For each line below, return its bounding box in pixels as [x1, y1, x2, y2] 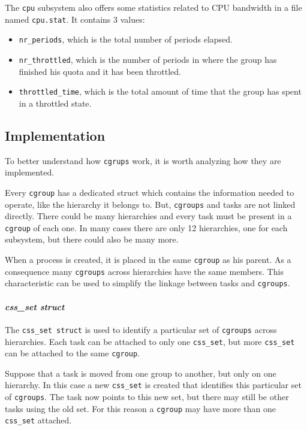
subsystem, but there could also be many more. [5, 233, 179, 246]
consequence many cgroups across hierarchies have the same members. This [5, 265, 284, 277]
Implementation [5, 126, 106, 144]
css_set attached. [5, 414, 72, 426]
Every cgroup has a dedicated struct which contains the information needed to [5, 186, 294, 198]
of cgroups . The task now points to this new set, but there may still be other [5, 390, 289, 403]
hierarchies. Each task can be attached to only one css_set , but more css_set [5, 335, 295, 347]
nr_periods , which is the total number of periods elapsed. [19, 33, 233, 46]
